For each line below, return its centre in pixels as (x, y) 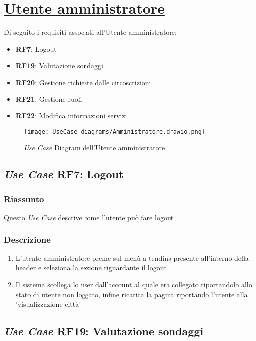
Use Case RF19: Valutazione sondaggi (104, 331)
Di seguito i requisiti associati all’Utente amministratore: (90, 32)
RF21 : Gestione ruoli (49, 99)
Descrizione (27, 239)
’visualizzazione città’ (48, 304)
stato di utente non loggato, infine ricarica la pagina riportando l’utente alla (131, 294)
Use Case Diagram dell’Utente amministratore (94, 147)
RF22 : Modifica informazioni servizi (71, 116)
